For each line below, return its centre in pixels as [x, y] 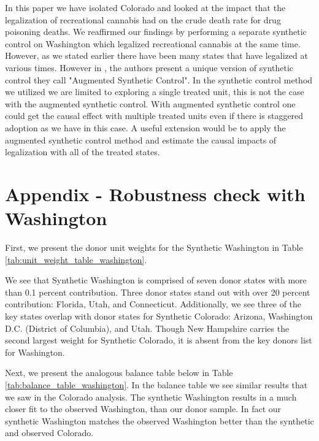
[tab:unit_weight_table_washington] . [76, 259]
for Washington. [35, 352]
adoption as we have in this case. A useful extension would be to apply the [145, 127]
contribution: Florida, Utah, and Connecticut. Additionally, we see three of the [153, 304]
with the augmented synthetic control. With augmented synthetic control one [150, 103]
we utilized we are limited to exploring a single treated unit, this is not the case [155, 92]
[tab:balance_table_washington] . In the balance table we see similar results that [156, 384]
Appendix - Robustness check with [155, 194]
